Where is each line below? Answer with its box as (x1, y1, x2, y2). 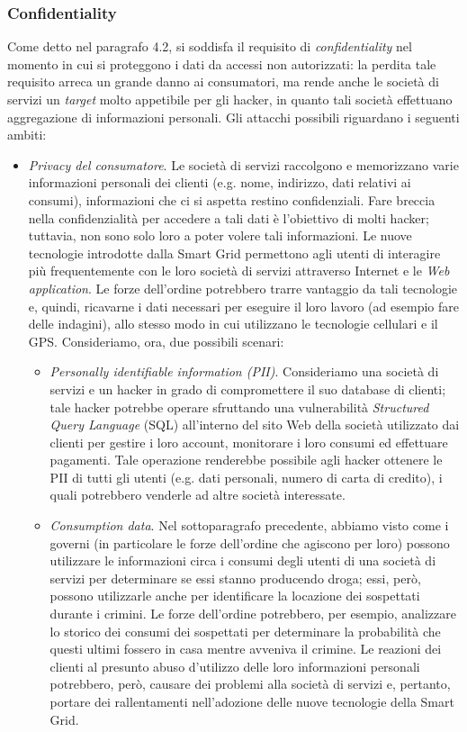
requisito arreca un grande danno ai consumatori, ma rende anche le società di (7, 72, 439, 91)
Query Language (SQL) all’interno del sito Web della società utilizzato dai (49, 415, 460, 434)
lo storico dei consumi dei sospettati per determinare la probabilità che (49, 621, 441, 640)
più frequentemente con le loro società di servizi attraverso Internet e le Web (28, 261, 450, 280)
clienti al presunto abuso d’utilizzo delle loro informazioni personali (49, 656, 420, 675)
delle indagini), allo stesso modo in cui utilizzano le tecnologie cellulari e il (28, 314, 438, 333)
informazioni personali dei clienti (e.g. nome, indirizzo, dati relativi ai (28, 173, 411, 192)
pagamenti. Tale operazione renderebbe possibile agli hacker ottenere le (49, 450, 443, 469)
